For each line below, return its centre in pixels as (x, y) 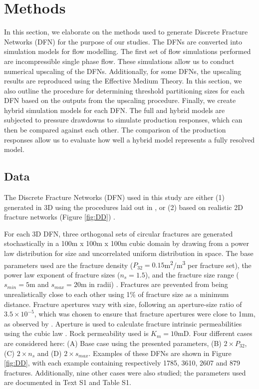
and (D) (49, 353)
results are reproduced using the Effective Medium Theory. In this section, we (123, 81)
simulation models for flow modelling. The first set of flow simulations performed (128, 51)
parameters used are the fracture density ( (69, 265)
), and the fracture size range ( (192, 274)
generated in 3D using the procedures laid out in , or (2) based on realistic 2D (124, 207)
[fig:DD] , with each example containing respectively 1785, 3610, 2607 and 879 (122, 363)
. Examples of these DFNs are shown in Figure (160, 353)
